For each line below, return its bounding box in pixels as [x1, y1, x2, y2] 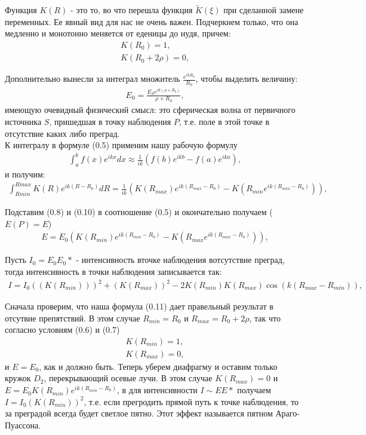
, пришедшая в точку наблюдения [49, 115, 171, 128]
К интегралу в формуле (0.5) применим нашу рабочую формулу [5, 139, 238, 151]
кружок [5, 372, 31, 384]
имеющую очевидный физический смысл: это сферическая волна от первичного [5, 103, 296, 116]
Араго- [275, 407, 300, 419]
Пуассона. [5, 418, 41, 431]
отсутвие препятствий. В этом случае [5, 311, 140, 324]
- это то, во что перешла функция [70, 4, 193, 16]
